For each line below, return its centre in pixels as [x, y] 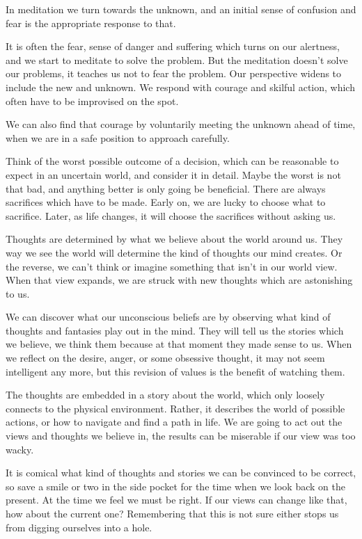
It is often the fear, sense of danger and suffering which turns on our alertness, [173, 46]
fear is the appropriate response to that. [91, 23]
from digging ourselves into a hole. [79, 527]
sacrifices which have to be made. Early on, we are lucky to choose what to [166, 202]
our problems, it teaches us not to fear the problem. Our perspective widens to [174, 73]
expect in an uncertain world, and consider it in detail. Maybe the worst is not [173, 174]
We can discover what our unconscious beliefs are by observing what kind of [168, 317]
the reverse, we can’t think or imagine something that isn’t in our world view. [172, 266]
